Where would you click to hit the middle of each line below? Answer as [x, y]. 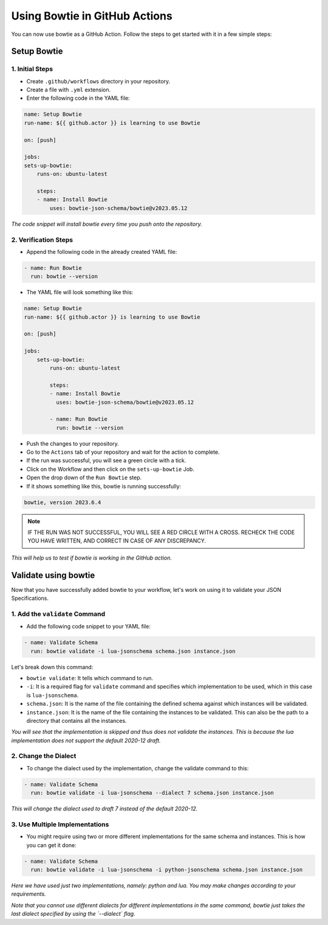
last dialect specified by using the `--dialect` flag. [73, 914]
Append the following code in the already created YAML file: [102, 251]
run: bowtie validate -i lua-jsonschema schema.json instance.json [133, 651]
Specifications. [30, 598]
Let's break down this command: [52, 667]
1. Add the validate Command [58, 614]
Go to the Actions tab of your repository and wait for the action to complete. [123, 452]
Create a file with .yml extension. [69, 90]
